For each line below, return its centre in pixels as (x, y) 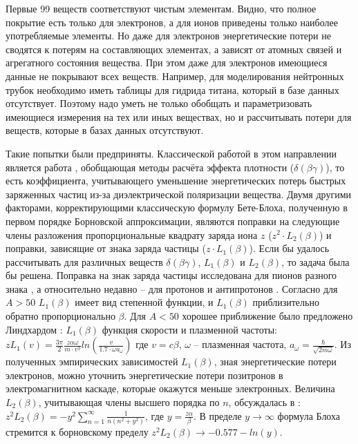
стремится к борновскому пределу (77, 431)
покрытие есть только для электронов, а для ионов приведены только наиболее (172, 22)
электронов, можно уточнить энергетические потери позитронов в (144, 375)
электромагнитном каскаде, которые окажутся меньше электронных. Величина (170, 388)
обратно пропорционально (60, 316)
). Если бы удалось (289, 248)
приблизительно (286, 302)
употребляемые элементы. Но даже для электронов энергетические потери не (168, 36)
